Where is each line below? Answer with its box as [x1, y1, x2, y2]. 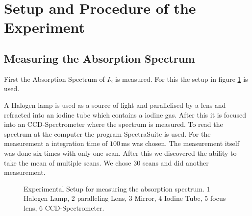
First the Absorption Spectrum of [4, 73, 105, 84]
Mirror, [134, 193, 156, 203]
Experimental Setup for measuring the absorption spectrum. [24, 183, 204, 193]
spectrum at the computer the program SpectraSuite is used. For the [4, 128, 211, 139]
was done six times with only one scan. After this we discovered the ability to [4, 147, 237, 158]
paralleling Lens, [77, 193, 127, 203]
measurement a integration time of [4, 138, 108, 148]
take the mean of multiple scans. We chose [4, 157, 131, 168]
